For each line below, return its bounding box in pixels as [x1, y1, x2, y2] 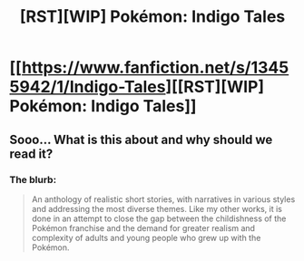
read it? [9, 146, 54, 161]
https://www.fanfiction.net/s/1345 [21, 57, 289, 78]
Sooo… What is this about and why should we [9, 131, 273, 147]
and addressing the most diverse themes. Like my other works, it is [31, 203, 283, 214]
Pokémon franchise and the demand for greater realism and [31, 222, 256, 233]
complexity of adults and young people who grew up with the [31, 232, 261, 243]
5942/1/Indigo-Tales [9, 77, 166, 97]
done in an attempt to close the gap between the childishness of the [31, 213, 287, 224]
